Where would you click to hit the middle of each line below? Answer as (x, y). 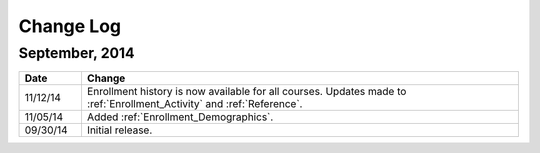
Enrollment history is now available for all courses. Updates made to (246, 92)
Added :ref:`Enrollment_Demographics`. (180, 117)
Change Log (70, 26)
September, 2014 (76, 53)
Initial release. (119, 130)
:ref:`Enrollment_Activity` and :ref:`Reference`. (194, 104)
